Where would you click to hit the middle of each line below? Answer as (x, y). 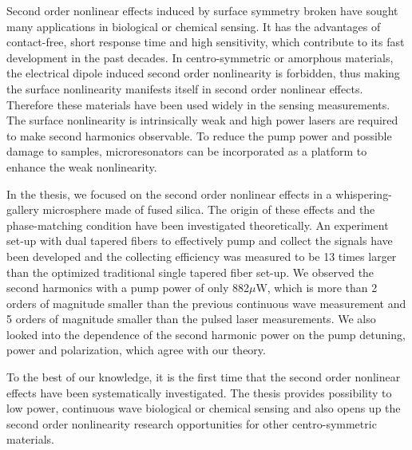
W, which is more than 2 (317, 288)
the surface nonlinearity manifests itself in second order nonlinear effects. (185, 88)
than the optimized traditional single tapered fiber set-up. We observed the (190, 272)
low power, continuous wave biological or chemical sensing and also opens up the (204, 408)
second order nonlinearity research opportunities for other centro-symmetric (192, 423)
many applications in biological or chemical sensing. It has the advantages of (194, 26)
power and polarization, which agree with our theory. (136, 350)
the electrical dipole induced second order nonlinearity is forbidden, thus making (203, 73)
